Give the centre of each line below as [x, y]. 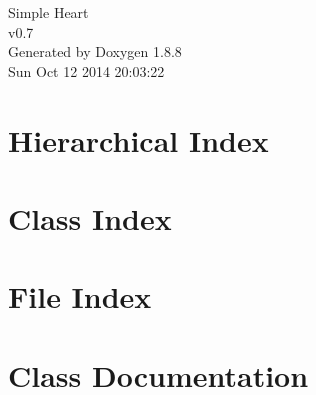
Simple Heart [48, 12]
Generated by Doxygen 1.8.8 [95, 51]
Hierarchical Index [138, 139]
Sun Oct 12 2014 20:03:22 [86, 70]
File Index [80, 296]
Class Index [90, 217]
